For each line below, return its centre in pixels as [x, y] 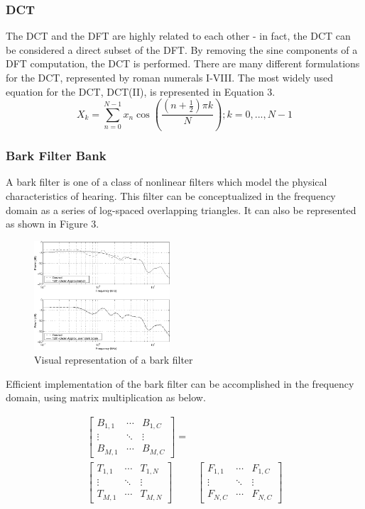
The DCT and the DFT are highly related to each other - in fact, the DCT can [178, 36]
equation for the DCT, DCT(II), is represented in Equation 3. [141, 91]
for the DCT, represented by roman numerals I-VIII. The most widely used [170, 77]
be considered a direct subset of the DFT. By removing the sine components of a [182, 49]
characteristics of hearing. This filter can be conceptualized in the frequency [171, 195]
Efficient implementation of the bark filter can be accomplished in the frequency [180, 383]
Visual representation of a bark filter [114, 360]
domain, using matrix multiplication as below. [106, 397]
